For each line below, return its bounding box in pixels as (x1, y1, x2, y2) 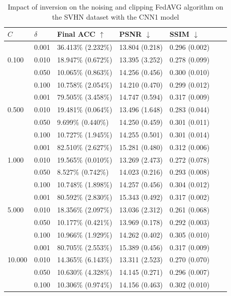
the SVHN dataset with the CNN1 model (52, 11, 179, 22)
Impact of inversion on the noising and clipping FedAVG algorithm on (8, 2, 223, 12)
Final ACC (57, 29, 96, 39)
